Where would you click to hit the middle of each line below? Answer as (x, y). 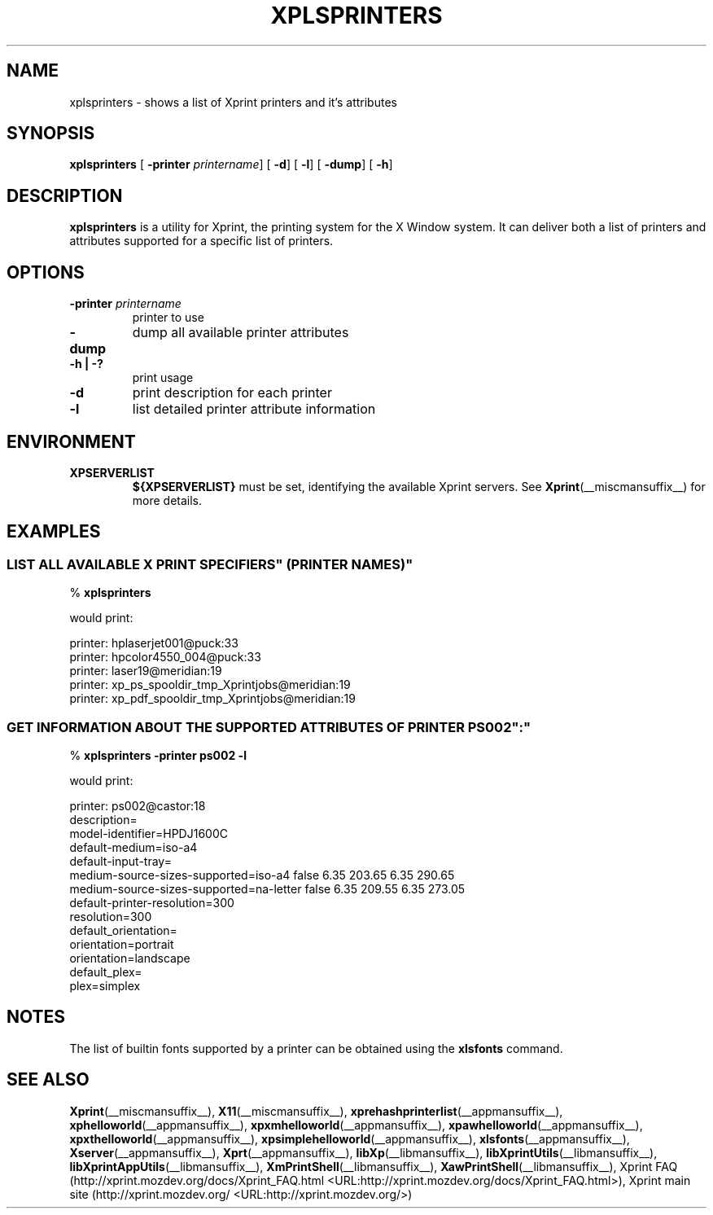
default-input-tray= (120, 861)
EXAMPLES (54, 532)
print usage (163, 378)
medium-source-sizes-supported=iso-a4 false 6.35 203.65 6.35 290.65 (262, 875)
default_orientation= (123, 930)
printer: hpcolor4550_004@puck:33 (165, 657)
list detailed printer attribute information (254, 409)
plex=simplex (105, 985)
